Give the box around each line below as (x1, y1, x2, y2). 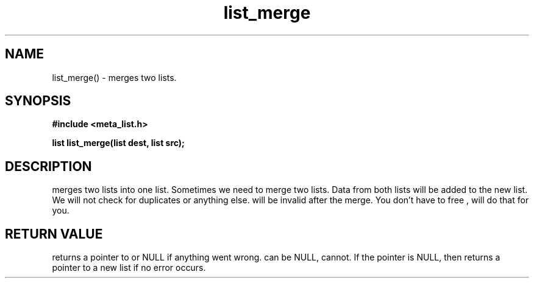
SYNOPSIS (5, 93, 71, 109)
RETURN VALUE (5, 226, 103, 242)
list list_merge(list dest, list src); (52, 138, 185, 148)
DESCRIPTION (5, 158, 92, 174)
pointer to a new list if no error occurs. (52, 262, 206, 273)
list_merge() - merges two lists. (52, 72, 177, 83)
